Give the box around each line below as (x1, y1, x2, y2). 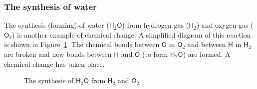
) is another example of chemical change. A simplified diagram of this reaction (12, 29, 251, 40)
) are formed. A (183, 49, 231, 59)
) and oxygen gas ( (196, 20, 254, 30)
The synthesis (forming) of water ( (4, 20, 109, 30)
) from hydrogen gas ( (122, 20, 189, 30)
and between (187, 39, 226, 49)
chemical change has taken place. (4, 58, 105, 69)
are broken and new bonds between (4, 49, 112, 59)
